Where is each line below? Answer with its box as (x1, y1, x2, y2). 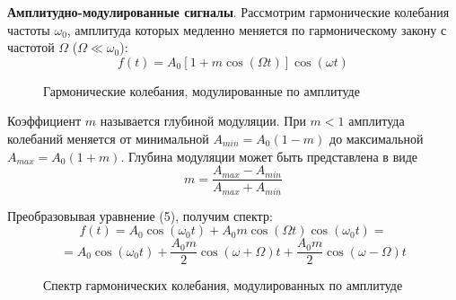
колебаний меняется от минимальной (7, 128, 209, 147)
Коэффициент (7, 111, 82, 130)
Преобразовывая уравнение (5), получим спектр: (7, 206, 273, 225)
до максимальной (329, 128, 424, 147)
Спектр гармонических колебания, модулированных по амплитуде (43, 276, 403, 295)
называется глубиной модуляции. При (100, 111, 306, 130)
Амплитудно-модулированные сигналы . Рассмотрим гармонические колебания (7, 3, 450, 21)
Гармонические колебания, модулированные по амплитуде (43, 81, 360, 100)
